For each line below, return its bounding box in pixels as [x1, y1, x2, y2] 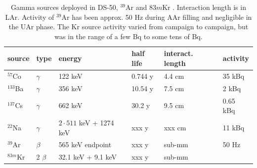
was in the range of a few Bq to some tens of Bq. [54, 31, 203, 41]
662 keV [58, 100, 83, 111]
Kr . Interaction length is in [162, 2, 246, 12]
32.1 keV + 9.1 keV [58, 152, 117, 162]
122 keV [58, 70, 83, 81]
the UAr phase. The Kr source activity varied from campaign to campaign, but [8, 21, 249, 32]
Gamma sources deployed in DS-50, [11, 2, 118, 12]
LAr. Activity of [5, 11, 54, 22]
